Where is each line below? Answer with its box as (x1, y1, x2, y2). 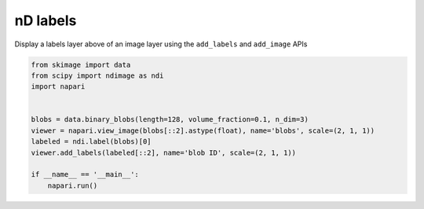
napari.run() (47, 181, 98, 190)
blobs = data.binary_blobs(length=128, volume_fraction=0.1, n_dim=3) (31, 115, 309, 124)
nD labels (14, 12, 77, 29)
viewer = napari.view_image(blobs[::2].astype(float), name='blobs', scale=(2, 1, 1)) (31, 126, 375, 135)
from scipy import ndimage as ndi (31, 71, 164, 80)
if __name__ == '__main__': (31, 170, 139, 179)
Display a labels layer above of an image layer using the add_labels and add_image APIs (14, 39, 308, 49)
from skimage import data (31, 60, 131, 69)
